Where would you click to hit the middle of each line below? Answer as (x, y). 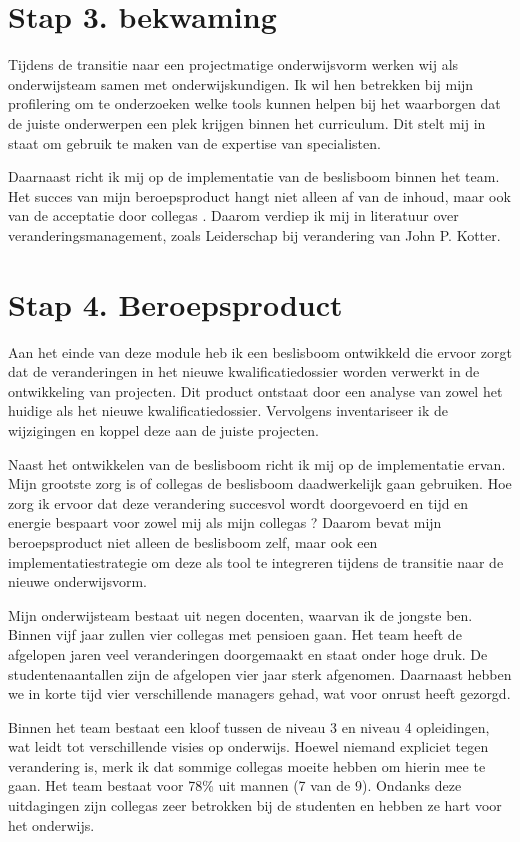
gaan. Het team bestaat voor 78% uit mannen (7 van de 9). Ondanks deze (235, 785)
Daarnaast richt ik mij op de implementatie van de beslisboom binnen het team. (254, 176)
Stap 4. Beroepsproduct (175, 303)
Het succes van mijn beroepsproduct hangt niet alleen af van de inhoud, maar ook (259, 195)
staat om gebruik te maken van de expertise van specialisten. (194, 142)
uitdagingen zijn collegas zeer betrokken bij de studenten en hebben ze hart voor (255, 805)
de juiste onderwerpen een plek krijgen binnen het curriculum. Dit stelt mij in (247, 122)
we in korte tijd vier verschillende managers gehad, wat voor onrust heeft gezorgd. (259, 693)
